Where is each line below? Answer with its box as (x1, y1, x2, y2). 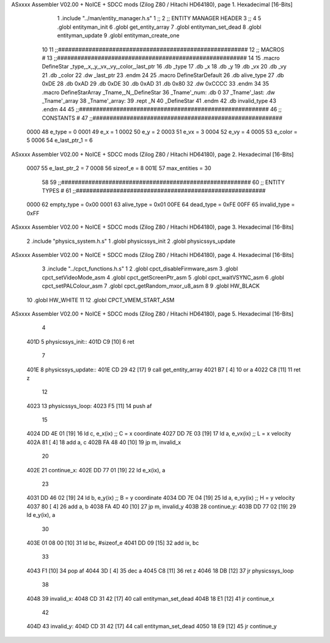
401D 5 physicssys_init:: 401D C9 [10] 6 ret (26, 338, 134, 345)
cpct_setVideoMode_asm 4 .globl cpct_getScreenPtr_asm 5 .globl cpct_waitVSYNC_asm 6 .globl (42, 273, 284, 281)
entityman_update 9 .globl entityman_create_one (57, 32, 180, 39)
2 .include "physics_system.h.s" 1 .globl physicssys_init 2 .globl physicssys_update (26, 237, 235, 245)
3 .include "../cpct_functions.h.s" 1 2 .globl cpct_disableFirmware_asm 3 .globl (42, 265, 238, 272)
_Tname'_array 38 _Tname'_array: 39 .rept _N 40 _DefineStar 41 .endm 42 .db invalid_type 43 (42, 97, 276, 104)
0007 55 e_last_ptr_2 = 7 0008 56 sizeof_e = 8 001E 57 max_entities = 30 (26, 165, 211, 172)
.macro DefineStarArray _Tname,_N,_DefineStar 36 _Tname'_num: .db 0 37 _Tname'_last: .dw (42, 89, 275, 96)
